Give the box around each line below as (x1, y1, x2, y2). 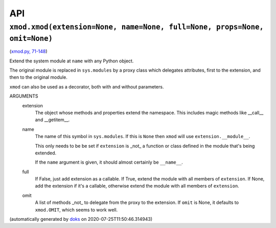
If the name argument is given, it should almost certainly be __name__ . (35, 159, 183, 166)
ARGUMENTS (9, 93, 38, 99)
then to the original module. (9, 74, 67, 80)
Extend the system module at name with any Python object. (9, 58, 134, 64)
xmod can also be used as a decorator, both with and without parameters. (9, 83, 164, 89)
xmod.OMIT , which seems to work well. (35, 207, 118, 213)
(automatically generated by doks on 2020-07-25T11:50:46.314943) (9, 216, 153, 222)
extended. (35, 150, 56, 156)
